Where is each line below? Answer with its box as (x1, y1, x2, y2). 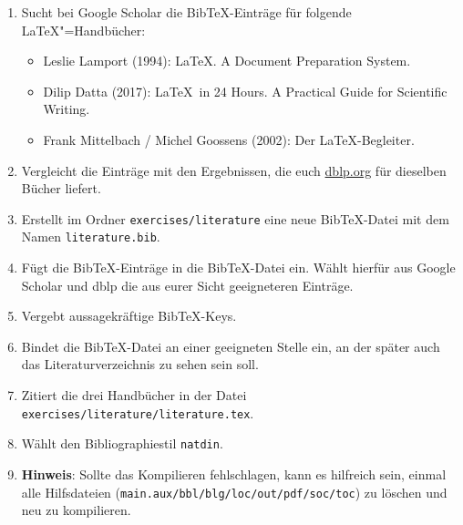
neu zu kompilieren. (21, 500, 131, 520)
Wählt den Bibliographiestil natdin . (21, 434, 223, 453)
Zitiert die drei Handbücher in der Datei (21, 386, 247, 405)
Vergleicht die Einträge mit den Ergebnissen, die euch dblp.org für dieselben (21, 160, 447, 180)
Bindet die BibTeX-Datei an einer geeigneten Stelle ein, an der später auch (21, 336, 440, 355)
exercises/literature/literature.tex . (21, 403, 254, 422)
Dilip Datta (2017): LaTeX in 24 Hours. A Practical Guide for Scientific (43, 81, 448, 100)
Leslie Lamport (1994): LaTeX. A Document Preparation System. (43, 51, 411, 70)
